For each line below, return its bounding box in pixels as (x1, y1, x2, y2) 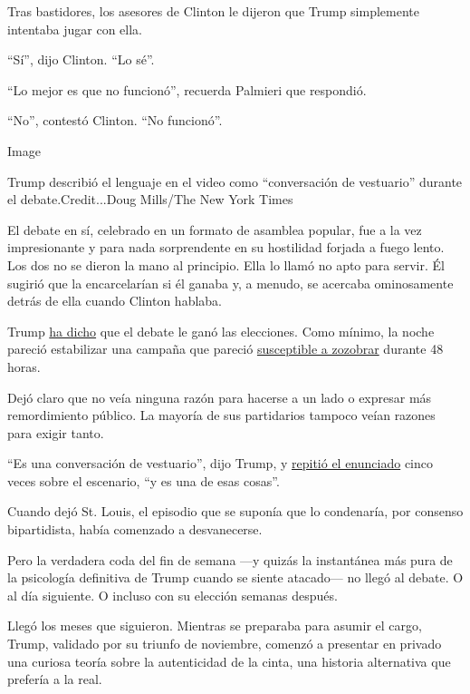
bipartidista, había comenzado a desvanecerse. (7, 520, 263, 539)
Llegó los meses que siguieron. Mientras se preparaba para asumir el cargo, (7, 616, 422, 635)
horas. (7, 357, 41, 376)
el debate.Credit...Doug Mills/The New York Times (7, 190, 293, 209)
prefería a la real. (7, 670, 102, 689)
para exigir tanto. (7, 423, 104, 442)
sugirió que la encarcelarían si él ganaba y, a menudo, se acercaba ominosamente (7, 273, 454, 292)
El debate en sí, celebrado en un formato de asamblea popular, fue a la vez (7, 220, 422, 239)
